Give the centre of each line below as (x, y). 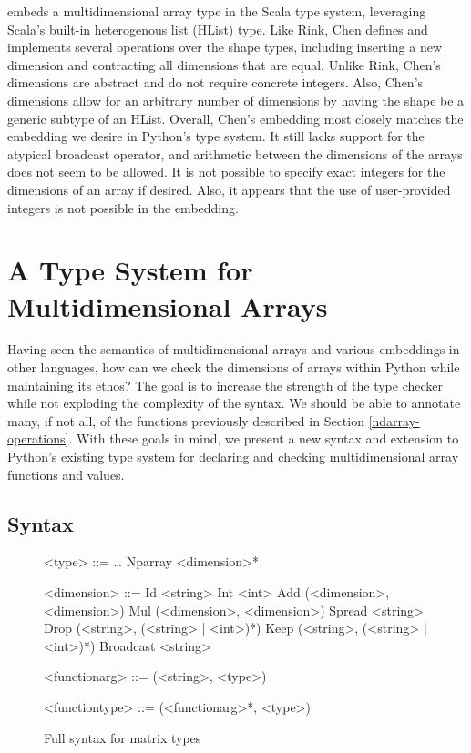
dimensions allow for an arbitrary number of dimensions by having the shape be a (236, 100)
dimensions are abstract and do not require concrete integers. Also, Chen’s (215, 82)
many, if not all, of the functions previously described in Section (186, 420)
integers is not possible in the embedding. (123, 207)
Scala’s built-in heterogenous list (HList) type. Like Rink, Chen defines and (218, 29)
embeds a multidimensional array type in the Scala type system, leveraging (217, 11)
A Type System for (130, 270)
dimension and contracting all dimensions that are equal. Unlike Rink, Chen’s (224, 64)
